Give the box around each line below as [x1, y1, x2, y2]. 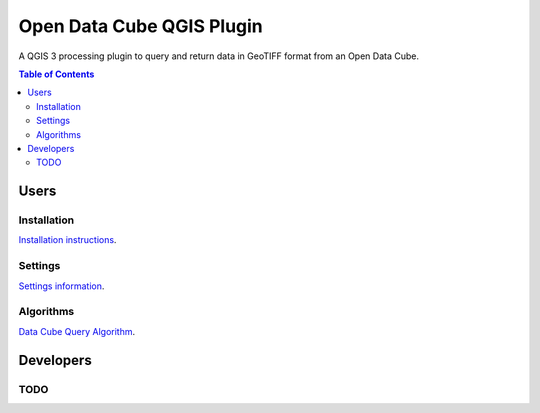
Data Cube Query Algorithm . [18, 325, 136, 337]
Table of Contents [18, 68, 95, 80]
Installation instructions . [18, 234, 117, 246]
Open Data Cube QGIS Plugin [18, 15, 264, 37]
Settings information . [18, 280, 105, 292]
